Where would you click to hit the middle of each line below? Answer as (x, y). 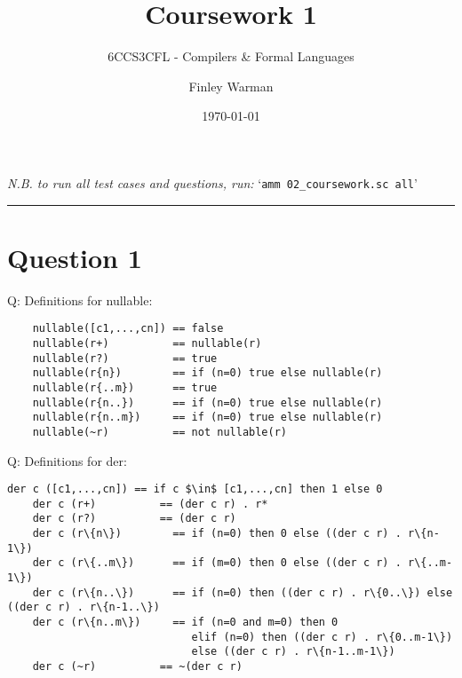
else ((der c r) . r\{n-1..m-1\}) (293, 652)
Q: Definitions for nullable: (80, 300)
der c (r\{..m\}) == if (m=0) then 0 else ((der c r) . (217, 563)
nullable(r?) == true (125, 358)
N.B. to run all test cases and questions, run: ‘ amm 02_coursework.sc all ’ (212, 182)
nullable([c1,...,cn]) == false (128, 329)
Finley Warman (231, 86)
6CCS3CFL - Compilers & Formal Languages (231, 56)
